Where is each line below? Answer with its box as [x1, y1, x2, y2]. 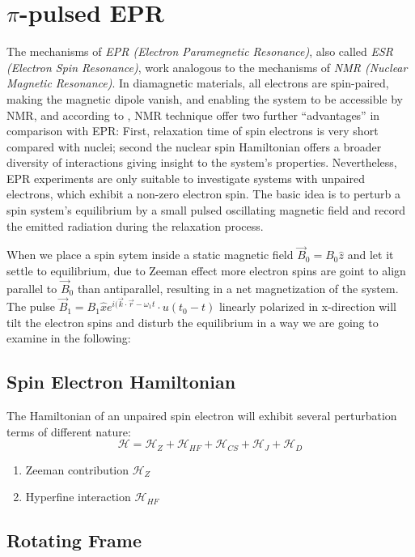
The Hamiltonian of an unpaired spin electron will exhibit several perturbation [6, 407, 397, 424]
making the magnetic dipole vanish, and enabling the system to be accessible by [6, 90, 403, 107]
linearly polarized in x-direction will [218, 298, 396, 315]
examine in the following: [6, 330, 131, 347]
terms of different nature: [6, 423, 131, 440]
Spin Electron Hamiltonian [6, 369, 236, 394]
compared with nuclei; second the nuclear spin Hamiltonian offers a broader [6, 138, 382, 155]
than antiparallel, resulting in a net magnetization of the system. [77, 279, 399, 296]
